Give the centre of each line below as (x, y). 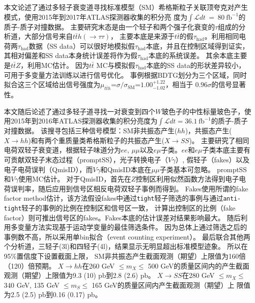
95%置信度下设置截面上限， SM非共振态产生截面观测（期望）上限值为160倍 (125, 256)
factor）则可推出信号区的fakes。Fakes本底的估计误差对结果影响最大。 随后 (122, 217)
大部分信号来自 (48, 36)
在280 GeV (198, 275)
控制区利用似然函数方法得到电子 (187, 179)
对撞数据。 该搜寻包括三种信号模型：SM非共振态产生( (91, 131)
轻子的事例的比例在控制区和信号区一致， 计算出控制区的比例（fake (128, 207)
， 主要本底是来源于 (142, 36)
